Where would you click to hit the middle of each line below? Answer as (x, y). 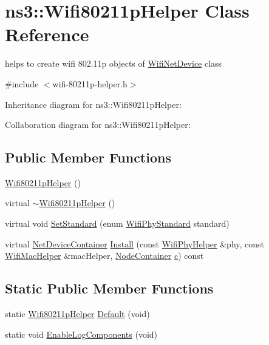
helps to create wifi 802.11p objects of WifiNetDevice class (114, 63)
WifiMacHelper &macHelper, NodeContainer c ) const (104, 256)
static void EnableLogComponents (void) (81, 334)
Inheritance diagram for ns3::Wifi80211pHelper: (93, 104)
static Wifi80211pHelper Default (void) (77, 314)
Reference (47, 34)
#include (22, 83)
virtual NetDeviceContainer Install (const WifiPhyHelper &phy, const (135, 243)
